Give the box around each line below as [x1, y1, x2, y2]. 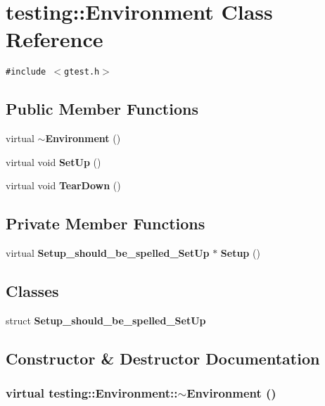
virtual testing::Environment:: [6, 384, 178, 402]
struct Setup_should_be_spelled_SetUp [6, 312, 206, 327]
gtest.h [64, 67, 100, 77]
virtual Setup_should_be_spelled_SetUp [6, 246, 210, 260]
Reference [6, 25, 103, 53]
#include [6, 67, 46, 77]
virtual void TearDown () [6, 178, 121, 193]
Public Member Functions [6, 98, 198, 120]
